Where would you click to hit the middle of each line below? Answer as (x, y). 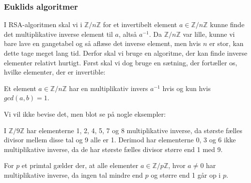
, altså (128, 34)
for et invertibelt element (140, 24)
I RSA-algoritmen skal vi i (43, 24)
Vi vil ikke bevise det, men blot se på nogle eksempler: (85, 114)
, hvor (177, 165)
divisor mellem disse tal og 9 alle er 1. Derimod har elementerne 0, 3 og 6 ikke (120, 140)
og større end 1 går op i (186, 175)
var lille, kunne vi (209, 34)
